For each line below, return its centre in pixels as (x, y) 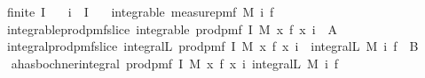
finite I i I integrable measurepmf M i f (140, 11)
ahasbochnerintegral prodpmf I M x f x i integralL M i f (175, 63)
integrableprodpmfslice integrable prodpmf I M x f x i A (172, 28)
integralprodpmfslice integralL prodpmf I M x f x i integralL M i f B (212, 46)
